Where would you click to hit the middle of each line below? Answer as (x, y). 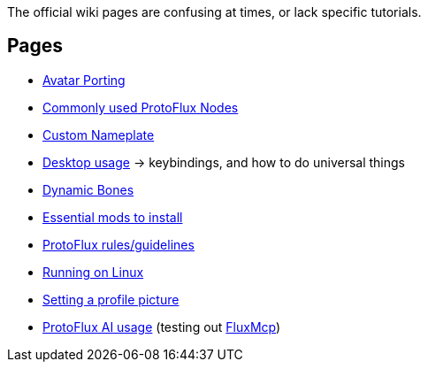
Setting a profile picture (111, 299)
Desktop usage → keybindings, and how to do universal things (224, 162)
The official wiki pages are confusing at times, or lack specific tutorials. (214, 12)
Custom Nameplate (99, 135)
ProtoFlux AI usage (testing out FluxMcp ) (162, 327)
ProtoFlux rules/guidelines (118, 244)
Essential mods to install (113, 217)
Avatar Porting (84, 80)
